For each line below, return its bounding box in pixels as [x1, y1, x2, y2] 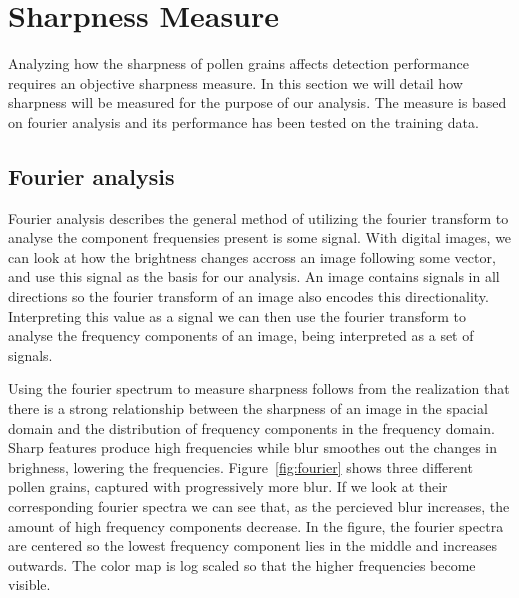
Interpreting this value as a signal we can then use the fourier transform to [8, 305, 466, 326]
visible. [8, 574, 51, 595]
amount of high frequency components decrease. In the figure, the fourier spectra [8, 515, 504, 536]
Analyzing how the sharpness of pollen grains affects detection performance [8, 53, 469, 74]
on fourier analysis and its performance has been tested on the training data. [8, 111, 479, 132]
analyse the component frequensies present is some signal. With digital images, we [8, 227, 512, 248]
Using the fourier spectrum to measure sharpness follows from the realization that [8, 378, 510, 399]
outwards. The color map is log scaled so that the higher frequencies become [8, 554, 476, 575]
